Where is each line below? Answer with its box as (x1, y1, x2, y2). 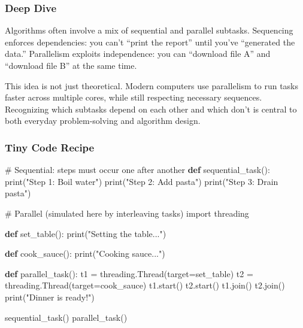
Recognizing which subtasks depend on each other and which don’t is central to (5, 102, 297, 115)
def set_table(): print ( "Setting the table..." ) (5, 227, 166, 239)
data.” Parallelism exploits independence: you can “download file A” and (5, 47, 271, 60)
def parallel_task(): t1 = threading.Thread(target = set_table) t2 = (5, 267, 253, 280)
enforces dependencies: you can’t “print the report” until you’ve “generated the (5, 35, 295, 48)
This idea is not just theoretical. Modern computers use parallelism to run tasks (5, 79, 299, 92)
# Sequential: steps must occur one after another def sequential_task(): (5, 163, 270, 176)
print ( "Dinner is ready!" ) (5, 290, 95, 303)
